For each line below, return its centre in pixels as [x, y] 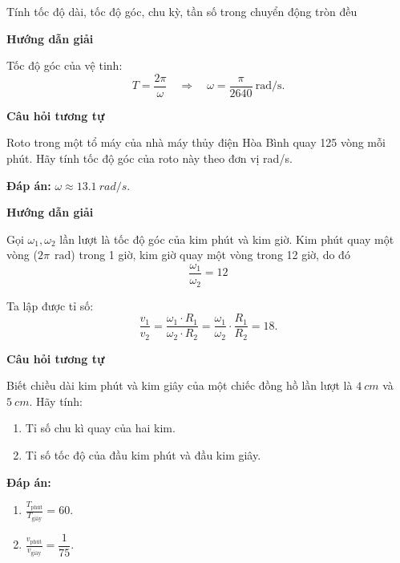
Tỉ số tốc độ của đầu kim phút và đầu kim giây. [143, 455]
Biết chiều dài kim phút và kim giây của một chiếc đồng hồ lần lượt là [180, 385]
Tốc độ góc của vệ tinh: [65, 65]
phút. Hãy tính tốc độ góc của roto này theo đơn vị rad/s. [149, 158]
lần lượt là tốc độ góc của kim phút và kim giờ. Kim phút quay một [227, 239]
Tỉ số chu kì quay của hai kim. [100, 428]
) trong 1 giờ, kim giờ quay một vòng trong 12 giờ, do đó [210, 255]
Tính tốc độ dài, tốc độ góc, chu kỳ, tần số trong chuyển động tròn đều [182, 11]
